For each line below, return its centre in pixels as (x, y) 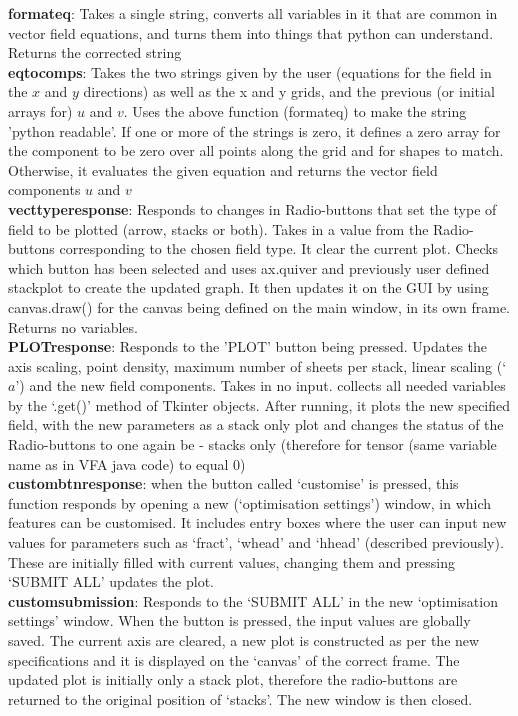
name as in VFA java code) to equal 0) (127, 463)
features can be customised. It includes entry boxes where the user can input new (257, 522)
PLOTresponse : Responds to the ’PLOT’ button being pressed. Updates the (248, 346)
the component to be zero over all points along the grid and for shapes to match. (256, 150)
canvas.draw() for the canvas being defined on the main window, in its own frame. (259, 306)
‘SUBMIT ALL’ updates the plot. (111, 581)
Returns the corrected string (95, 52)
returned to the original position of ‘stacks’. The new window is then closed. (240, 698)
